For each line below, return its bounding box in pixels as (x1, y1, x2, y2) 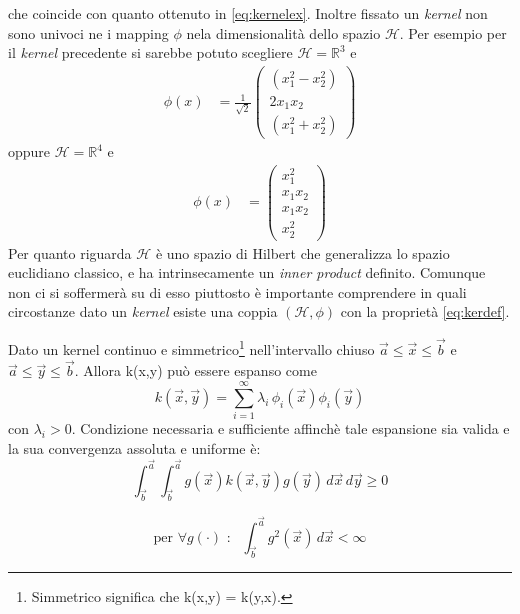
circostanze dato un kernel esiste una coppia (8, 301, 278, 322)
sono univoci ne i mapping (8, 22, 169, 43)
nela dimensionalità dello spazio (186, 22, 381, 43)
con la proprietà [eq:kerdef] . (340, 301, 510, 322)
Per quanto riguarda (8, 242, 132, 263)
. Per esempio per (399, 22, 507, 43)
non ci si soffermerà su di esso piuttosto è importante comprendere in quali (8, 281, 467, 302)
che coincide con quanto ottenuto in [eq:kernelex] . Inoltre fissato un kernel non (8, 3, 488, 23)
